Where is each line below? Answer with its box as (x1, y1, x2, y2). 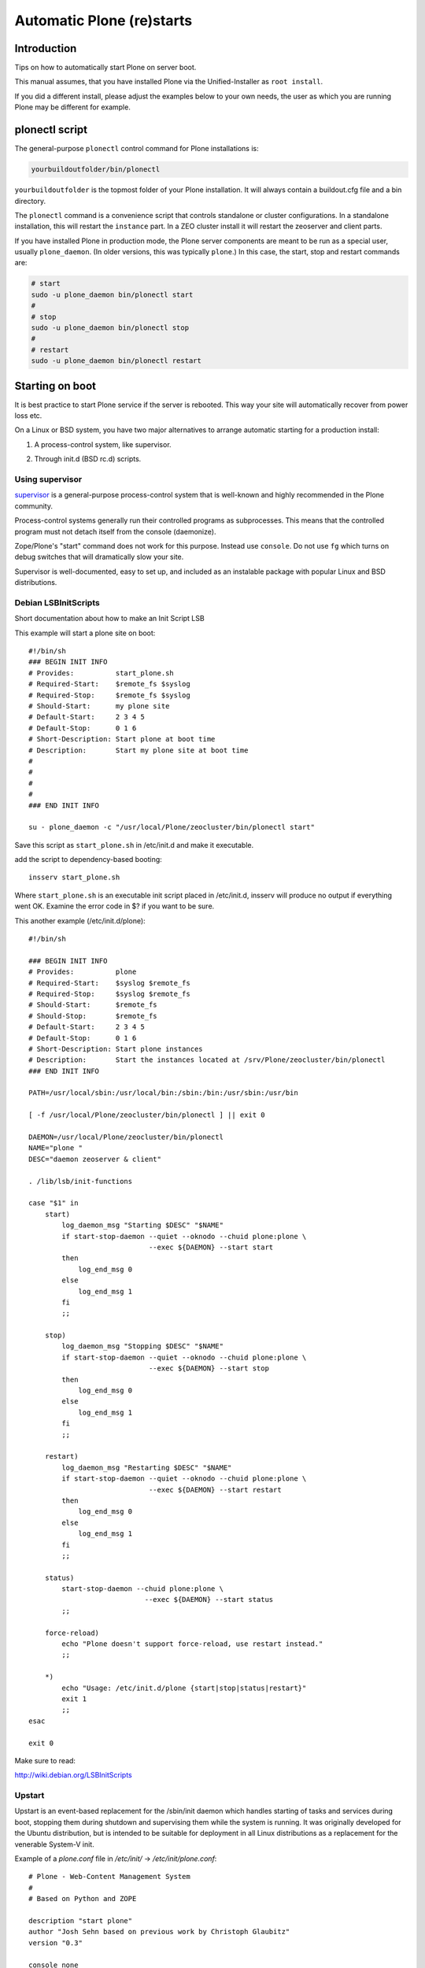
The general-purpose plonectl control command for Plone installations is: (14, 144, 259, 154)
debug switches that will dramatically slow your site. (14, 552, 184, 562)
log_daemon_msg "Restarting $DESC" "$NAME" (61, 1463, 232, 1472)
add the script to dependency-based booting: (14, 855, 163, 864)
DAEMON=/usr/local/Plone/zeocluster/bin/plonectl (28, 1133, 224, 1141)
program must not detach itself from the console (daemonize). (14, 527, 216, 536)
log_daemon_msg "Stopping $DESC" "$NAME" (61, 1342, 224, 1351)
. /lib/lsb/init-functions (28, 1177, 133, 1186)
